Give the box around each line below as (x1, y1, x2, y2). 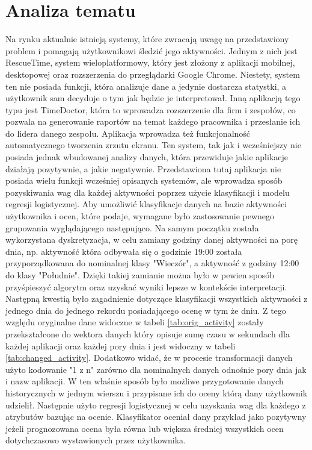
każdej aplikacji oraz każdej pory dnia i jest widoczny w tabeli (5, 339, 236, 352)
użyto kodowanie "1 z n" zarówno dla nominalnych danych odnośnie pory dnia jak (5, 363, 307, 375)
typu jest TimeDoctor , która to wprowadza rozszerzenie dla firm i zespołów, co (5, 103, 296, 116)
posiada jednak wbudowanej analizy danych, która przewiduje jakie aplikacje (5, 151, 288, 163)
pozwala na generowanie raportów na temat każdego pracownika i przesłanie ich (5, 115, 301, 128)
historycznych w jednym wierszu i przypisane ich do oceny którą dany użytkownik (5, 386, 308, 399)
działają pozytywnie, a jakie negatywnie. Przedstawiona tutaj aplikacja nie (5, 162, 281, 175)
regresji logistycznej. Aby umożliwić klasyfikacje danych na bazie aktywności (5, 198, 287, 210)
